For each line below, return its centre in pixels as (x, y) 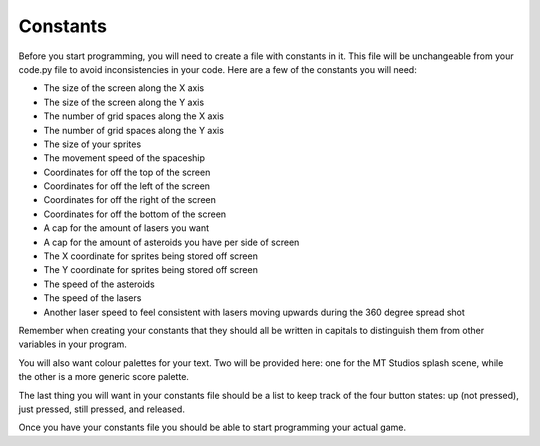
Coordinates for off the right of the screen (130, 200)
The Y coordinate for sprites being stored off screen (151, 270)
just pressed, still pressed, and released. (101, 409)
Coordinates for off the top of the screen (127, 172)
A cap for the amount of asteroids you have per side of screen (171, 242)
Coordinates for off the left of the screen (126, 186)
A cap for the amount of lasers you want (126, 228)
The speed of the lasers (92, 298)
